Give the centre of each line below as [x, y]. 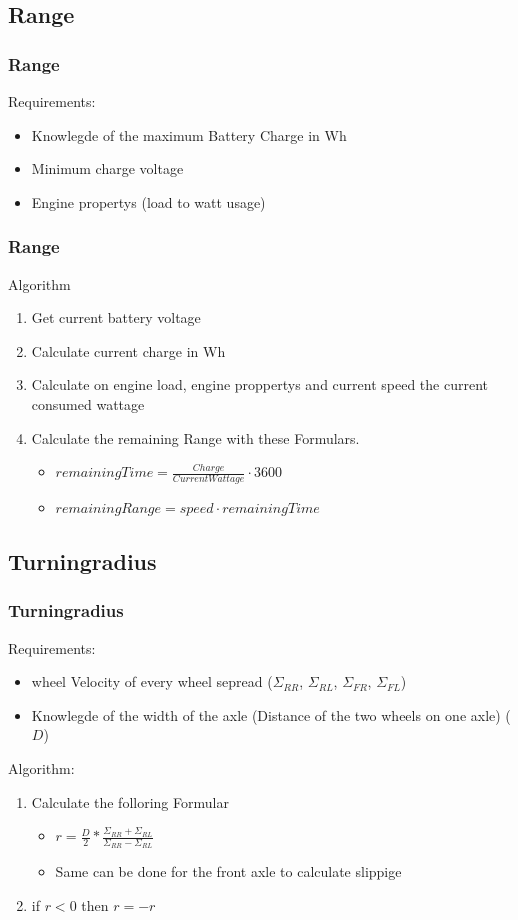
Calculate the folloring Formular [130, 801]
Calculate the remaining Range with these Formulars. [195, 437]
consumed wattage [88, 403]
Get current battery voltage [116, 317]
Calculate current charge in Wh [128, 350]
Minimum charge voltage [107, 168]
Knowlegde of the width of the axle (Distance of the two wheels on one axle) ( [271, 714]
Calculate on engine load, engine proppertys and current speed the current [259, 384]
